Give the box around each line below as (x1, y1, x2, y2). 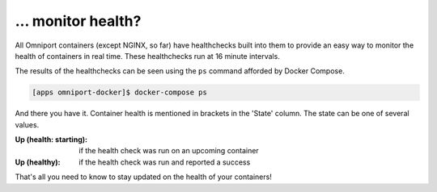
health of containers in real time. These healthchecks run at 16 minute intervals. (15, 51, 281, 61)
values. (15, 119, 40, 129)
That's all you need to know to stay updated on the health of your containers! (15, 172, 273, 182)
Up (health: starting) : (15, 135, 88, 144)
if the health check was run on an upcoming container (78, 146, 259, 156)
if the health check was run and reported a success (78, 157, 251, 167)
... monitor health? (15, 12, 142, 30)
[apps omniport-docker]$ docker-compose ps (32, 88, 208, 97)
